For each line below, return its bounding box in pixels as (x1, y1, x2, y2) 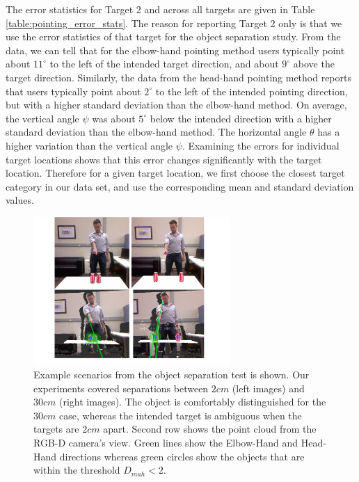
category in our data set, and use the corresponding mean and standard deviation (6, 179, 354, 193)
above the (293, 56, 335, 71)
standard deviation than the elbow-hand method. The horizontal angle (6, 124, 307, 139)
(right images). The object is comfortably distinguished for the (59, 394, 326, 409)
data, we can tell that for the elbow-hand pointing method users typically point (6, 42, 345, 57)
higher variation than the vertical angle (6, 138, 173, 152)
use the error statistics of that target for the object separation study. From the (6, 29, 341, 44)
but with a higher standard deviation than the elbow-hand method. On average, (6, 97, 347, 112)
